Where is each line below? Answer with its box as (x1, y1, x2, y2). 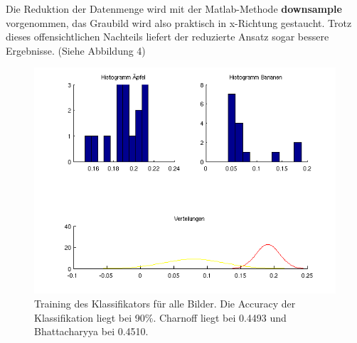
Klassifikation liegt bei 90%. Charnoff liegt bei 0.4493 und (34, 310, 287, 325)
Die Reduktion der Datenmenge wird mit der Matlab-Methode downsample (6, 1, 342, 16)
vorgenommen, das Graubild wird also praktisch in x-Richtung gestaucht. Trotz (6, 15, 352, 30)
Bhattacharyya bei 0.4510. (34, 324, 149, 339)
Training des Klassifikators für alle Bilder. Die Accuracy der (34, 295, 296, 310)
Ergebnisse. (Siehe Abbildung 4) (6, 43, 146, 58)
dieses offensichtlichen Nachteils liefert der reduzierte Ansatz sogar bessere (6, 29, 329, 44)
